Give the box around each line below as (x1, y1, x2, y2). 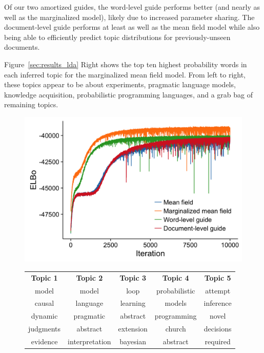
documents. (4, 42, 40, 52)
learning (120, 298, 146, 308)
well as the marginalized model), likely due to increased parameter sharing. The (4, 11, 255, 22)
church (165, 323, 186, 334)
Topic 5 (204, 272, 231, 283)
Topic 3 (119, 272, 147, 283)
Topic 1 (31, 272, 58, 283)
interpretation (68, 336, 111, 346)
